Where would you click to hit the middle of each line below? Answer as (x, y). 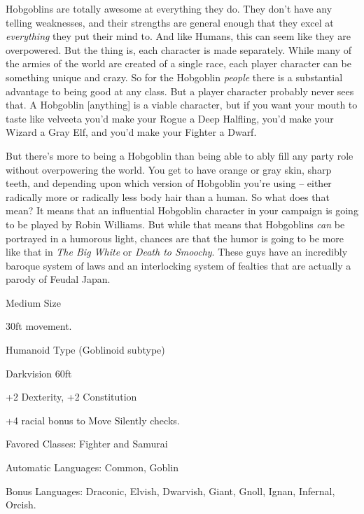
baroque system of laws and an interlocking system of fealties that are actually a (178, 265)
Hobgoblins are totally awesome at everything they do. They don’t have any (169, 8)
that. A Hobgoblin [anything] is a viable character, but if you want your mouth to (182, 105)
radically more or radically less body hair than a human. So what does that (168, 196)
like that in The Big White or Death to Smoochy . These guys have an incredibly (177, 252)
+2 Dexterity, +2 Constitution (71, 397)
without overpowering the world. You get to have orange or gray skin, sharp (169, 169)
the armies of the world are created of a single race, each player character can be (178, 63)
